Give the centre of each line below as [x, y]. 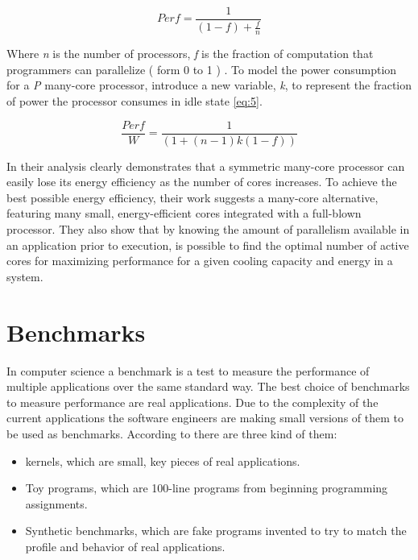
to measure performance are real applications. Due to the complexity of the [192, 402]
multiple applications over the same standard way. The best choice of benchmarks [208, 386]
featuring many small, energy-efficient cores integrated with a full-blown [184, 213]
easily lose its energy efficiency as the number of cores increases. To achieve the [202, 182]
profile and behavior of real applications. [125, 546]
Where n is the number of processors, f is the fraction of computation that [190, 54]
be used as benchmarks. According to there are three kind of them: [172, 433]
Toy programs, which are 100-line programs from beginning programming [207, 488]
